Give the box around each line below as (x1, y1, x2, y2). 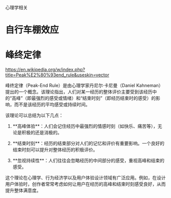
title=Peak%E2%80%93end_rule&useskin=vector (5, 72, 109, 78)
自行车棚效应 (5, 24, 60, 36)
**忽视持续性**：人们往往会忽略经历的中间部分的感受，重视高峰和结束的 (12, 157, 164, 164)
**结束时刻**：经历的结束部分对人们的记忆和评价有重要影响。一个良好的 (12, 140, 164, 147)
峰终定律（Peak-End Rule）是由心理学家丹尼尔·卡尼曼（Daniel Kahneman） (5, 82, 164, 89)
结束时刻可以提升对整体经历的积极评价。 (12, 147, 98, 153)
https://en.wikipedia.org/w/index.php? (5, 67, 85, 73)
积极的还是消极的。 (21, 129, 62, 136)
